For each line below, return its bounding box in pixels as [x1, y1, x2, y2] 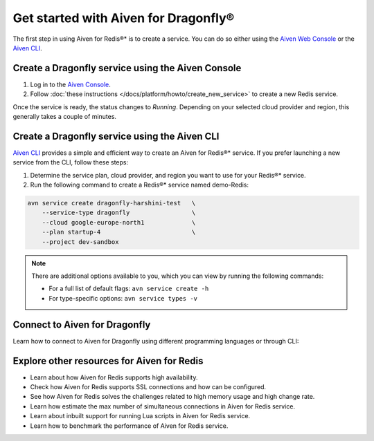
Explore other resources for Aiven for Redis [12, 355, 204, 366]
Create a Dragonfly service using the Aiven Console [12, 62, 242, 74]
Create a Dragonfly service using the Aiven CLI [12, 130, 220, 142]
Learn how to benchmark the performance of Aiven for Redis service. [30, 422, 229, 430]
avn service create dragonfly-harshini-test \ [27, 199, 196, 207]
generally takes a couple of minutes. [12, 113, 117, 121]
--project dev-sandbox [42, 238, 119, 245]
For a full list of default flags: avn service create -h [48, 284, 209, 293]
